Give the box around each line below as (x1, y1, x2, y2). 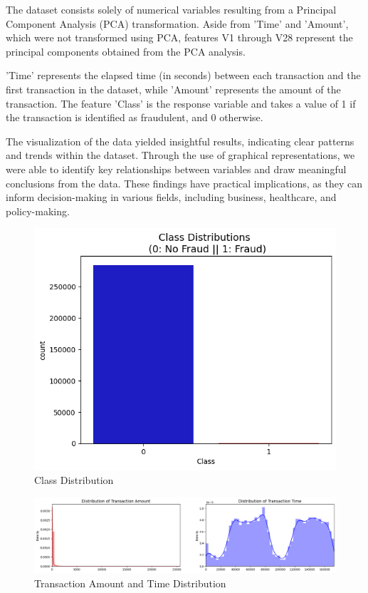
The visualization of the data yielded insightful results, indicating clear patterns (6, 133, 354, 148)
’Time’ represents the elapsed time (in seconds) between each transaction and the (6, 68, 361, 83)
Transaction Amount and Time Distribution (34, 575, 226, 590)
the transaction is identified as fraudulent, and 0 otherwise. (6, 110, 263, 125)
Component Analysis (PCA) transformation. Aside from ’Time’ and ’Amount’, (6, 16, 349, 31)
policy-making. (6, 203, 70, 218)
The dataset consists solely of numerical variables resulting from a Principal (6, 2, 337, 16)
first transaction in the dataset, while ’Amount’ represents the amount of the (6, 81, 341, 96)
